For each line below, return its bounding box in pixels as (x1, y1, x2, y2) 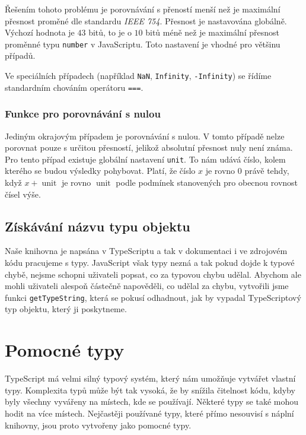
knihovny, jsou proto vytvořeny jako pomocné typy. (5, 418, 192, 431)
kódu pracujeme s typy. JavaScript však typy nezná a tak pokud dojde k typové (5, 256, 295, 268)
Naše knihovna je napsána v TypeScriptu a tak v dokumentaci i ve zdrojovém (5, 245, 288, 257)
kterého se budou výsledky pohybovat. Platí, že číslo (5, 164, 196, 177)
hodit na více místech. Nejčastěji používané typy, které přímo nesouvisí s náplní (5, 407, 294, 419)
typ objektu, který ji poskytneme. (5, 303, 127, 315)
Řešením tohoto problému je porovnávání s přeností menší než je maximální (5, 3, 280, 15)
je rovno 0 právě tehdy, (205, 164, 289, 177)
